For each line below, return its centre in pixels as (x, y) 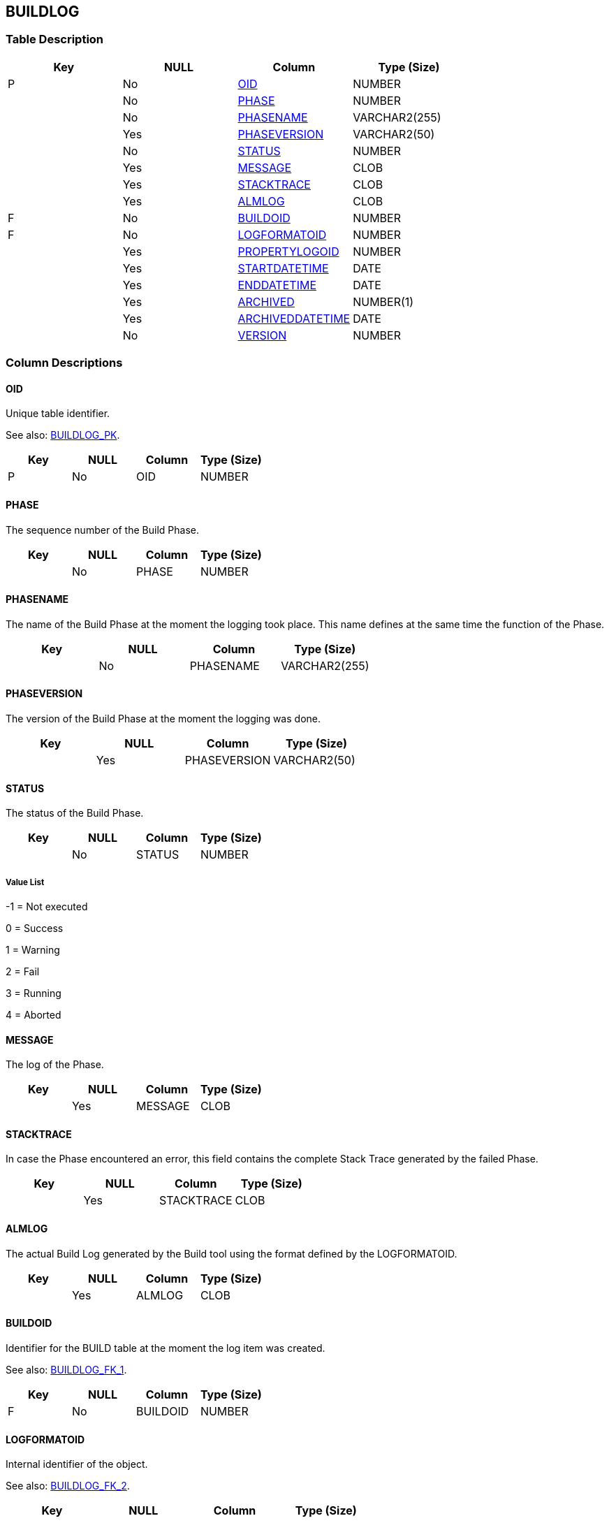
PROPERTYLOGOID (288, 251)
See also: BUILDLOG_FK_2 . (68, 1486)
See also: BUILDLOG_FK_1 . (66, 1369)
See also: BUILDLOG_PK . (63, 435)
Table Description (55, 39)
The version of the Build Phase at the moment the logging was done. (163, 719)
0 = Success (35, 928)
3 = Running (34, 993)
